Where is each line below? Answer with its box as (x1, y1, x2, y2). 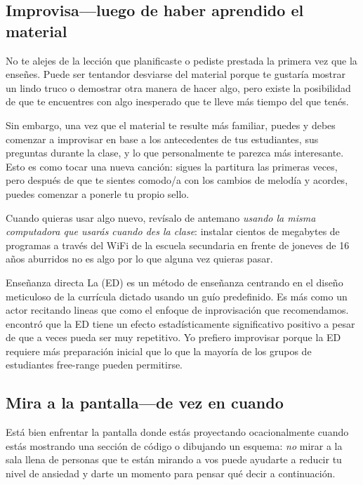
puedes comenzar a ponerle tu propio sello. (6, 186, 190, 201)
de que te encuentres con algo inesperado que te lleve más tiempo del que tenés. (6, 94, 349, 109)
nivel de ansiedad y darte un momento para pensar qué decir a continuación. (6, 466, 336, 481)
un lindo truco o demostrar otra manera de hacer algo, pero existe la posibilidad (6, 80, 351, 95)
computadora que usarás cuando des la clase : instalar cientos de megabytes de (6, 224, 340, 239)
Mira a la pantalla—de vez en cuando (6, 392, 284, 413)
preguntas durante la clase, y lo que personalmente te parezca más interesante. (6, 145, 344, 160)
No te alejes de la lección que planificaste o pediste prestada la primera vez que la (6, 53, 357, 67)
